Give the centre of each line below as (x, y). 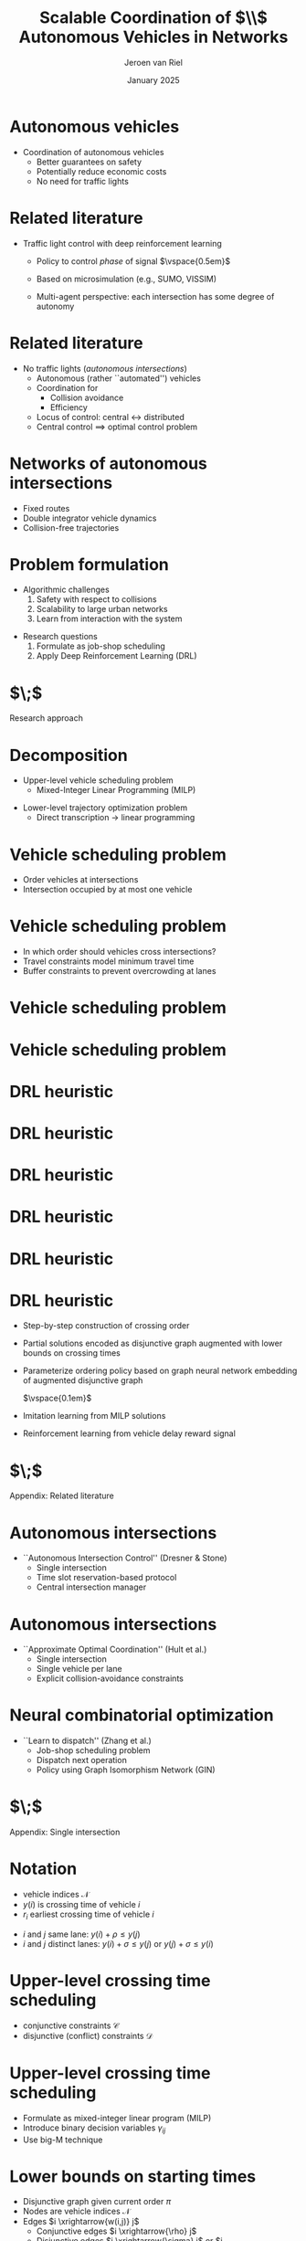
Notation (43, 1869)
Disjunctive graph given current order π (97, 2202)
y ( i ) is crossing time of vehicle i (81, 1905)
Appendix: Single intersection (65, 1832)
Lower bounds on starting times (133, 2176)
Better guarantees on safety (89, 162)
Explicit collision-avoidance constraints (110, 1678)
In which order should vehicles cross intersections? (119, 952)
